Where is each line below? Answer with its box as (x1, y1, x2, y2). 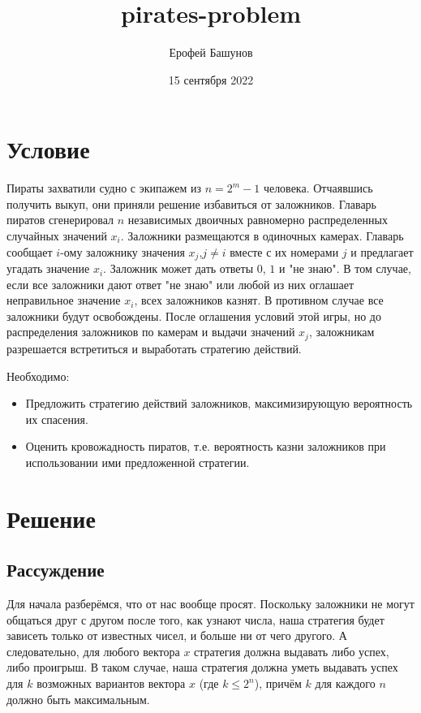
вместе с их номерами (230, 243, 339, 260)
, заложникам (308, 323, 375, 340)
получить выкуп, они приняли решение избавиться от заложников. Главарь (6, 195, 376, 212)
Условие (6, 132, 90, 166)
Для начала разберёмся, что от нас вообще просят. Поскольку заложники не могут (6, 595, 415, 612)
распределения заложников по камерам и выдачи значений (6, 323, 295, 340)
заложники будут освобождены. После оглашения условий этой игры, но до (6, 307, 381, 324)
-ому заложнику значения (60, 243, 185, 260)
